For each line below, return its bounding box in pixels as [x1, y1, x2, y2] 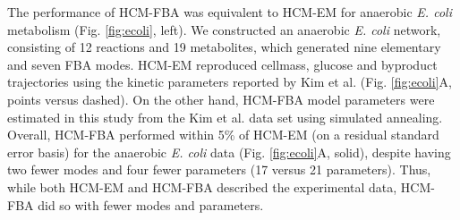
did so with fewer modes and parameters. [38, 195, 264, 214]
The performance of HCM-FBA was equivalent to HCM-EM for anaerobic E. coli [7, 3, 452, 21]
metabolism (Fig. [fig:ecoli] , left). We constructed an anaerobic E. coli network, [7, 20, 441, 38]
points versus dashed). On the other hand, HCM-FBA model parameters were [7, 89, 435, 108]
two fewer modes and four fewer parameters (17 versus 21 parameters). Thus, [7, 160, 431, 179]
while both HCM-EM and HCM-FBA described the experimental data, [7, 177, 397, 196]
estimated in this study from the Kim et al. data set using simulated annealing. [7, 107, 443, 126]
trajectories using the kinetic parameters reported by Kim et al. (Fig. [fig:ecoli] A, [7, 72, 452, 91]
